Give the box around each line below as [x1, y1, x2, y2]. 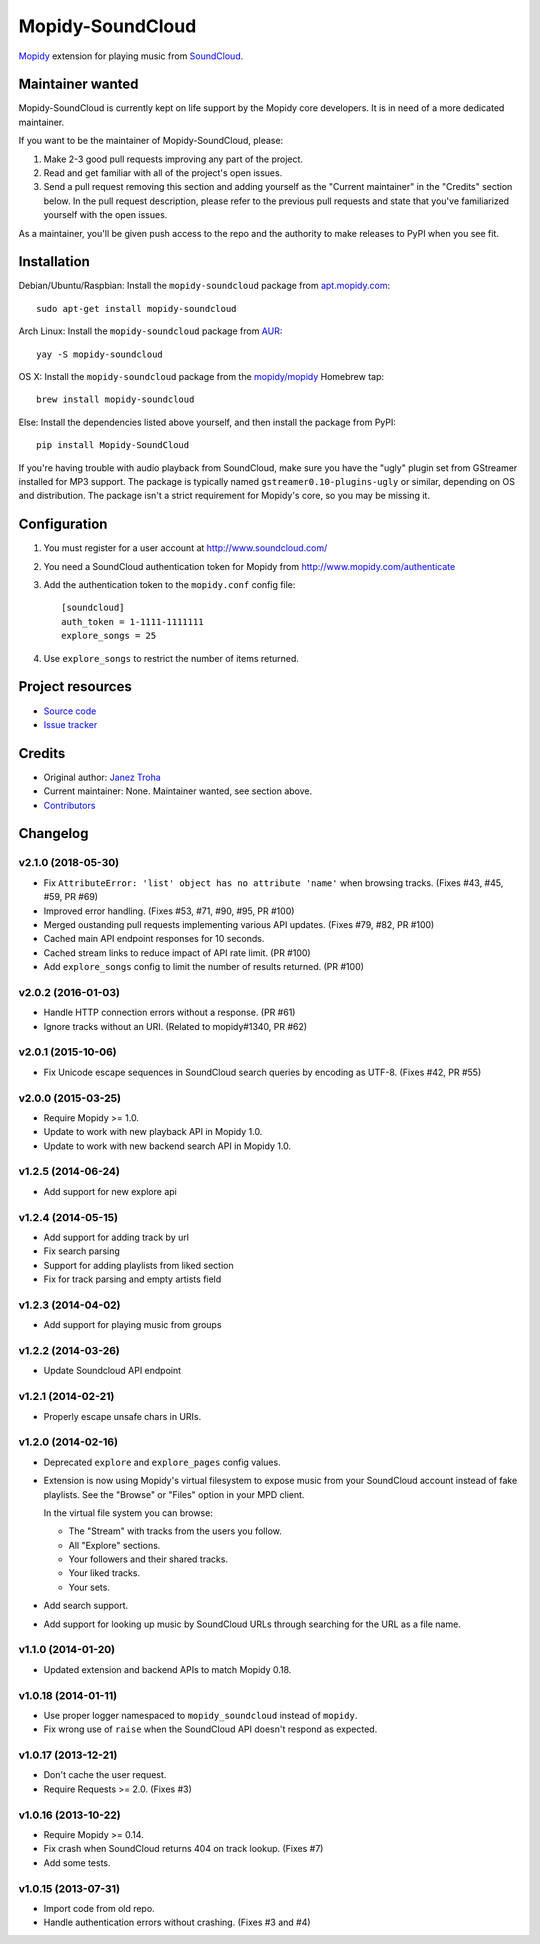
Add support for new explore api [43, 1185, 177, 1197]
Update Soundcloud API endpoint [43, 1365, 182, 1377]
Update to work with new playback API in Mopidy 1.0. [43, 1126, 263, 1138]
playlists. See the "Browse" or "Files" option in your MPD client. [43, 1488, 305, 1500]
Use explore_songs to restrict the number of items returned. [43, 652, 300, 664]
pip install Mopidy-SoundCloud [36, 440, 190, 451]
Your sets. [68, 1581, 110, 1593]
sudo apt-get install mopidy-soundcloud [36, 303, 237, 314]
